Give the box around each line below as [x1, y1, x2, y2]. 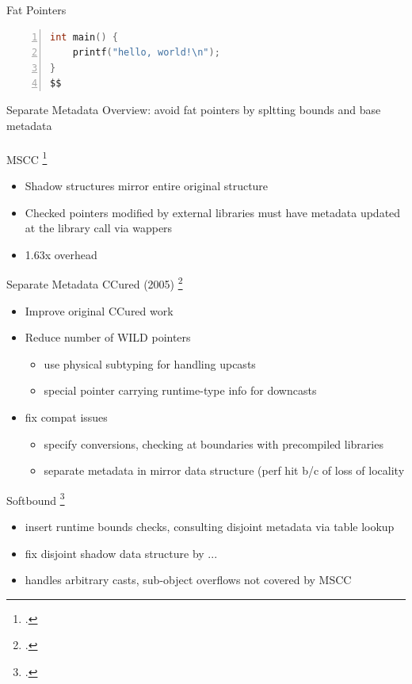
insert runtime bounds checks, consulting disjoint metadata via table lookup [25, 518, 395, 535]
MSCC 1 [6, 148, 48, 167]
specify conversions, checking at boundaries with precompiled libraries [44, 435, 383, 452]
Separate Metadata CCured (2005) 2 [6, 273, 183, 292]
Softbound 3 [6, 489, 65, 508]
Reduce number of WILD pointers [25, 329, 191, 346]
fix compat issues [25, 409, 108, 425]
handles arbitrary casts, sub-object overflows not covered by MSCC [25, 571, 352, 588]
